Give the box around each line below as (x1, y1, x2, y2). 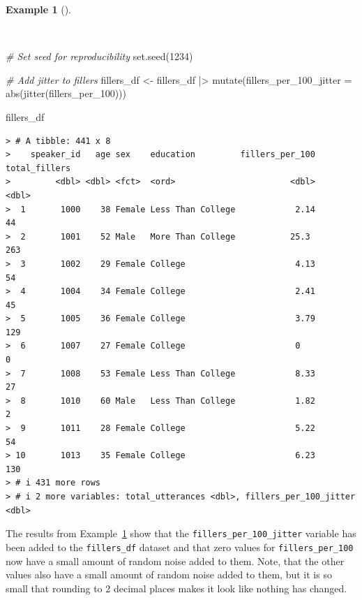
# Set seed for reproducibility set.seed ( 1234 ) (6, 49, 193, 64)
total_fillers (6, 163, 71, 173)
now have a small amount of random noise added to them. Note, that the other (6, 553, 345, 568)
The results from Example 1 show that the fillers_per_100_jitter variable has (6, 526, 356, 541)
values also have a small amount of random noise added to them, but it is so (6, 567, 332, 582)
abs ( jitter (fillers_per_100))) (6, 86, 126, 101)
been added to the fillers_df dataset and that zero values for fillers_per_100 (6, 539, 354, 554)
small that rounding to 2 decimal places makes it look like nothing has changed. (6, 580, 347, 595)
